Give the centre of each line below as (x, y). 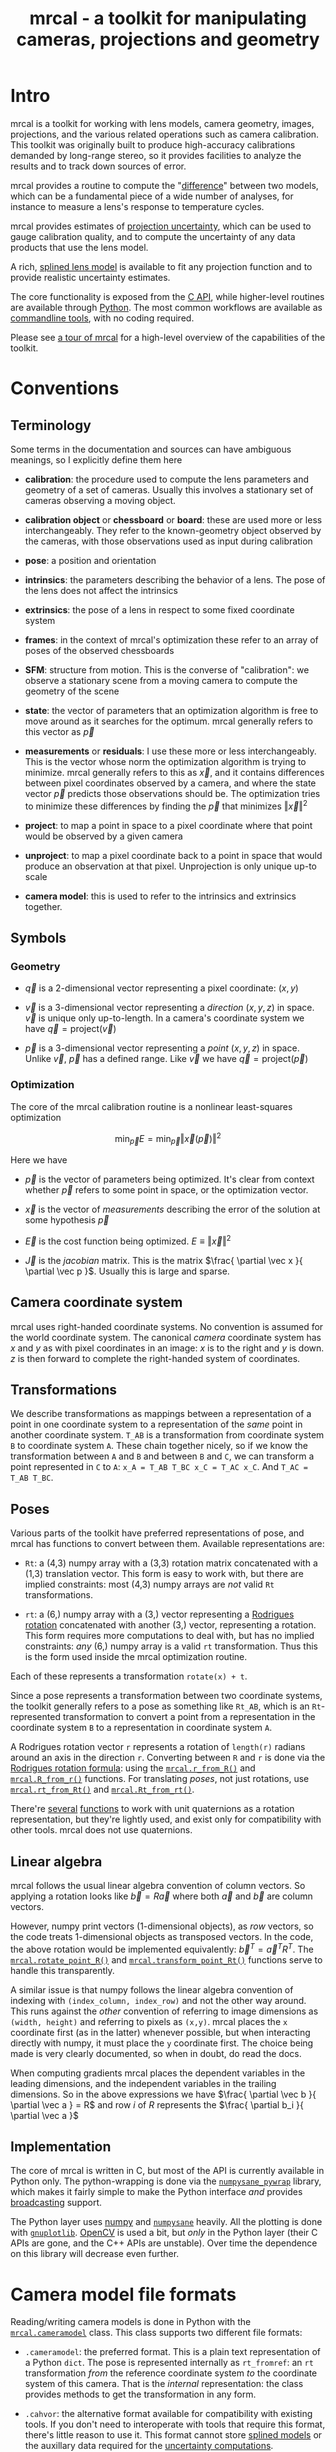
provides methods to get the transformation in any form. (140, 2394)
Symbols (38, 937)
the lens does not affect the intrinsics (101, 590)
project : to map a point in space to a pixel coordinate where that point (168, 825)
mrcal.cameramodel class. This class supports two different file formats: (156, 2333)
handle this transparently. (62, 1970)
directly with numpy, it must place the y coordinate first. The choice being (162, 2043)
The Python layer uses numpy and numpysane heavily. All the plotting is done (166, 2222)
